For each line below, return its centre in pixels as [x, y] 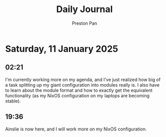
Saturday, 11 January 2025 [62, 49]
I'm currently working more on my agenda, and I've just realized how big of [83, 80]
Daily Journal [85, 9]
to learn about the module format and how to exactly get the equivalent [79, 90]
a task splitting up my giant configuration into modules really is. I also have [82, 85]
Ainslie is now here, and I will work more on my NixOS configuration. [76, 129]
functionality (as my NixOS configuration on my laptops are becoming [77, 95]
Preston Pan [85, 23]
